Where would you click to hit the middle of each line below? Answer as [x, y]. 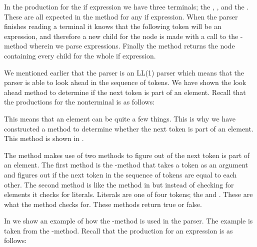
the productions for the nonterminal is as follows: [79, 102]
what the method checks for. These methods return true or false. [103, 204]
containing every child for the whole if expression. [80, 55]
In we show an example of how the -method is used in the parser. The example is [128, 221]
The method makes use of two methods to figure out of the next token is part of [127, 155]
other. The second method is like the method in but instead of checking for [119, 184]
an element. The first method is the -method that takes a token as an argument [126, 165]
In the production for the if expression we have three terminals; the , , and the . [126, 6]
